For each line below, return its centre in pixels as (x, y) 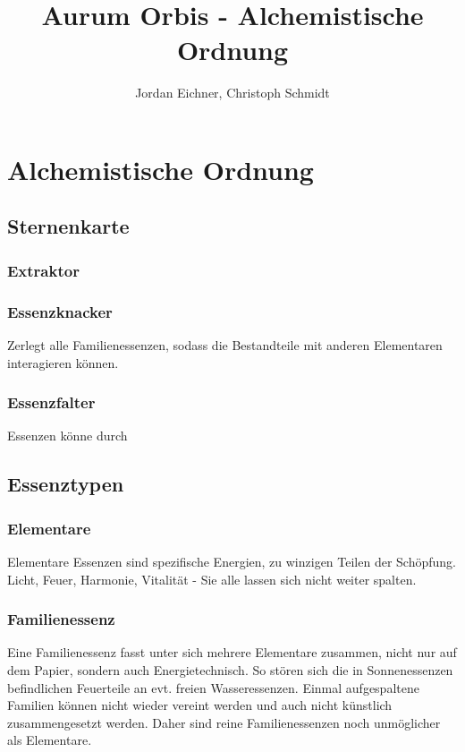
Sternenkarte (68, 226)
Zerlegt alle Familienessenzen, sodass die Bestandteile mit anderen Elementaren (225, 344)
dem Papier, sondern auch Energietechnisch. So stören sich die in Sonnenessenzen (230, 669)
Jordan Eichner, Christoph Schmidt (232, 93)
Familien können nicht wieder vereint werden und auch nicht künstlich (200, 705)
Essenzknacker (60, 311)
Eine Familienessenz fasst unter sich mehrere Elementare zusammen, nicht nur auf (232, 652)
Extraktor (43, 270)
